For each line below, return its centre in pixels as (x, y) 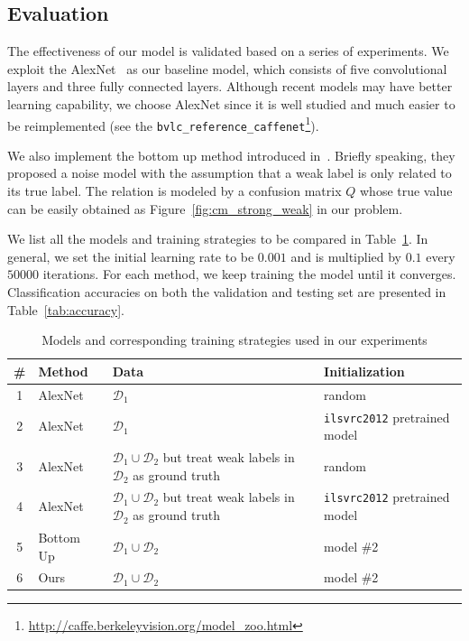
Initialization (364, 371)
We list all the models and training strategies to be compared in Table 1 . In (218, 239)
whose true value (406, 191)
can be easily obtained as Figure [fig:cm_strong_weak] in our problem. (205, 208)
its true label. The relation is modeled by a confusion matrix (175, 191)
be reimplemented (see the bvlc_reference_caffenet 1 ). (163, 124)
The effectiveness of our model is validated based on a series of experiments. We (228, 51)
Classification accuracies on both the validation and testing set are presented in (227, 292)
